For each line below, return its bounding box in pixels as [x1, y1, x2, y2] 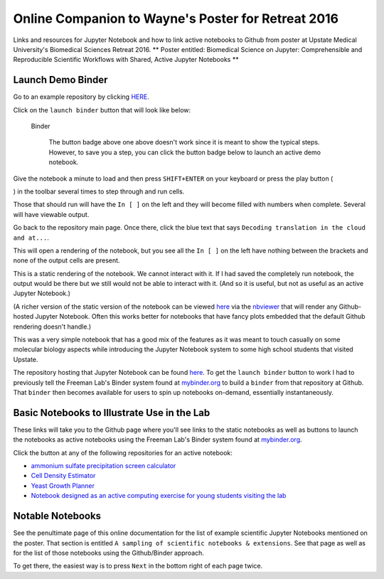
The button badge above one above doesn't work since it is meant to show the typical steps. [48, 138, 320, 147]
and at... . [13, 233, 49, 242]
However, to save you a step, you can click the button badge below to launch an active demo [48, 148, 321, 156]
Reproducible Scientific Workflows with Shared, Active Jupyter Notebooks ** [13, 55, 239, 64]
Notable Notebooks [13, 510, 102, 522]
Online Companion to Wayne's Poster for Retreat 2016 [13, 11, 339, 26]
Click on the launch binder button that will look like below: [13, 105, 191, 114]
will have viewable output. [13, 210, 90, 218]
